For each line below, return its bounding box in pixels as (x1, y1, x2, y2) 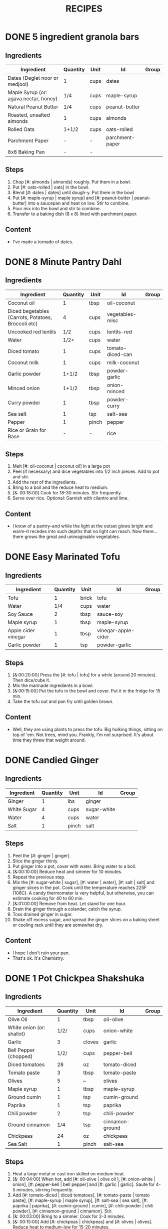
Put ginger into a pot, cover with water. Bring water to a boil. (12, 863, 136, 869)
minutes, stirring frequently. (16, 1187, 73, 1193)
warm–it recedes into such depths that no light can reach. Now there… (12, 529, 158, 535)
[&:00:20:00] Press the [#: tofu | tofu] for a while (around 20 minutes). (12, 672, 157, 678)
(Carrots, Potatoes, (7, 314, 52, 321)
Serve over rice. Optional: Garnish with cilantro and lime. (12, 495, 129, 501)
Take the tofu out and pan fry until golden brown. (12, 698, 114, 705)
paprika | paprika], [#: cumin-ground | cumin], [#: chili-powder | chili (12, 1203, 153, 1209)
